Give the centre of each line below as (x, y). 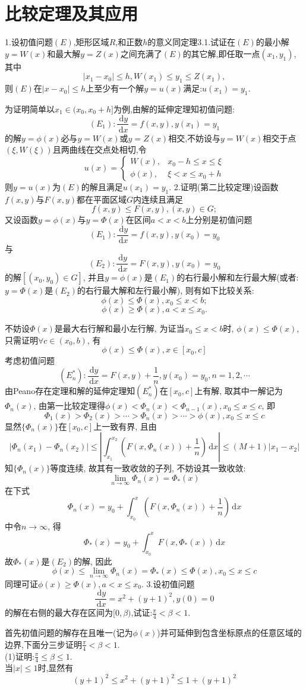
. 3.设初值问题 (168, 583)
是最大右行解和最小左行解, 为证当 (119, 328)
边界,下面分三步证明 (43, 644)
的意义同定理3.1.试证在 (192, 42)
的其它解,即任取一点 (221, 53)
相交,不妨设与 (195, 138)
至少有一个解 (119, 88)
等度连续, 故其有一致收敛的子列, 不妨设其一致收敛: (148, 468)
